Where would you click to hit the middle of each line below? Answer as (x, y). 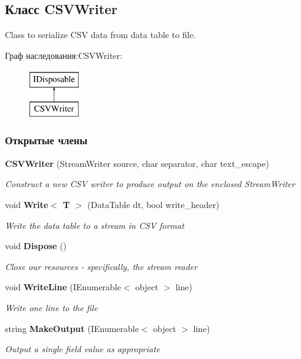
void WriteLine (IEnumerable (63, 287)
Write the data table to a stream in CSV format (95, 225)
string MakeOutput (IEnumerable (72, 328)
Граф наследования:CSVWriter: (64, 55)
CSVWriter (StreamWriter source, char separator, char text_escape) (137, 163)
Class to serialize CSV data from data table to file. (100, 35)
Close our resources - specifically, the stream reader (101, 266)
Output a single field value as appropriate (83, 349)
